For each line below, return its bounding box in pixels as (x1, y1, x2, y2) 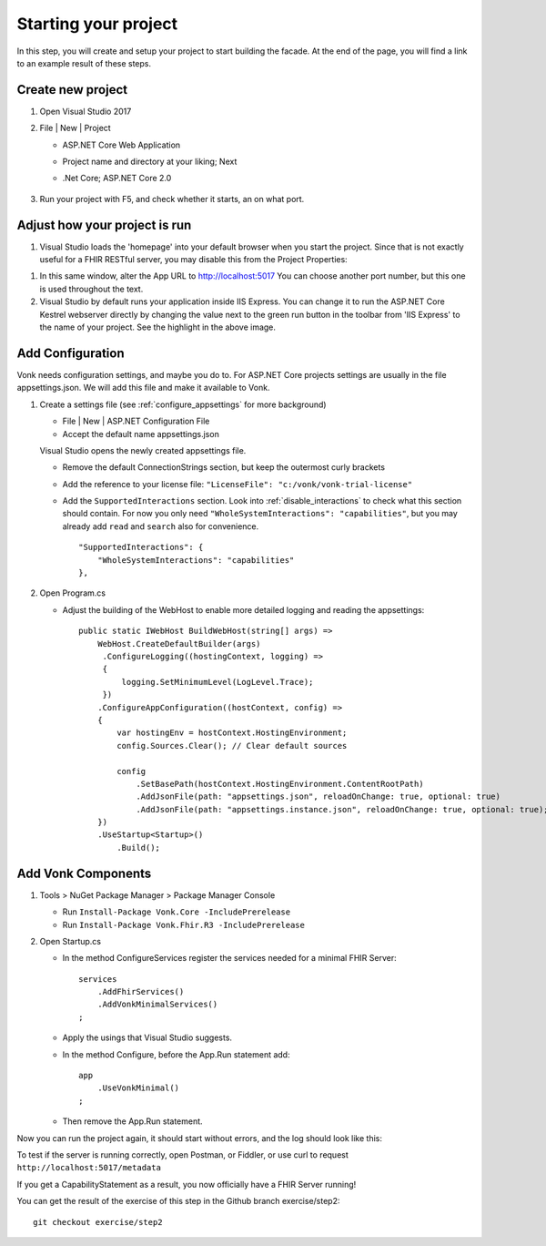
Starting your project (16, 14, 178, 34)
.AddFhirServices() (96, 986, 185, 997)
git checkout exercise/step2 (33, 1217, 163, 1227)
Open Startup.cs (39, 935, 102, 946)
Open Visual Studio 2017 (39, 106, 132, 117)
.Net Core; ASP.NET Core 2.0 (62, 173, 172, 184)
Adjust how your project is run (16, 217, 192, 232)
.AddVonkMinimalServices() (96, 999, 218, 1010)
